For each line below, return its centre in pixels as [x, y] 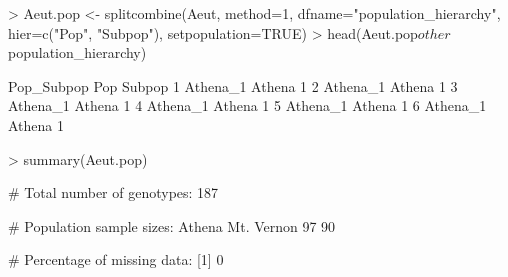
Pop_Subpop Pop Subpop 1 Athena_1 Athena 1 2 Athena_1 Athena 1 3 [233, 85]
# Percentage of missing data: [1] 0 [116, 259]
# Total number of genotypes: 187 [113, 192]
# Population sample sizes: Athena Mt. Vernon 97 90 [172, 225]
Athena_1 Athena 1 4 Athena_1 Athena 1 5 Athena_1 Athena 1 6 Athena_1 [247, 105]
